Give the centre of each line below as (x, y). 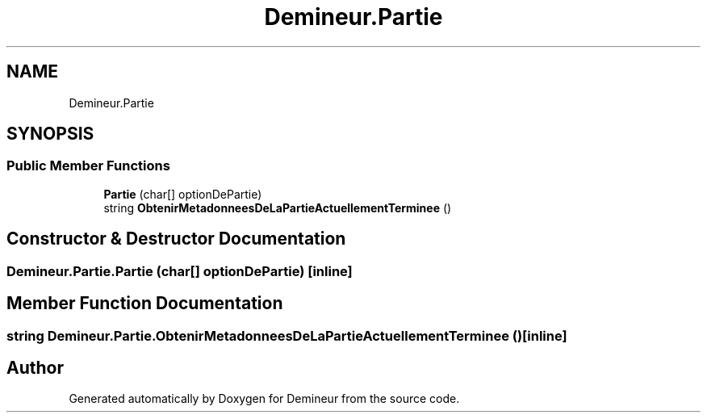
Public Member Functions (88, 166)
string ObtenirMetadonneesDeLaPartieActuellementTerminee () (278, 207)
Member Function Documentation (145, 304)
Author (35, 367)
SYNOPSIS (50, 134)
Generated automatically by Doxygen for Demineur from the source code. (264, 399)
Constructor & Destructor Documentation (176, 239)
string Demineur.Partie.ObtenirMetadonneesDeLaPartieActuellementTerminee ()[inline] (287, 335)
